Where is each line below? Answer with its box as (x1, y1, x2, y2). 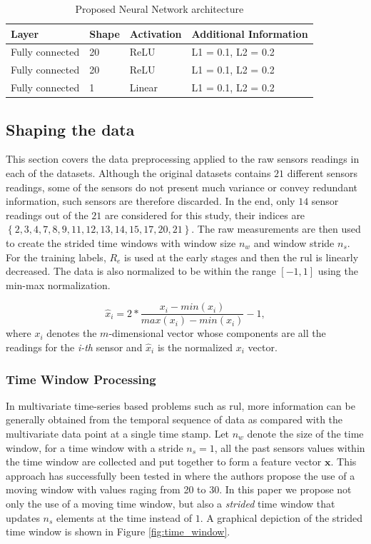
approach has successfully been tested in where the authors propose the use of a (6, 468, 355, 483)
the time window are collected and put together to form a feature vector (6, 454, 322, 469)
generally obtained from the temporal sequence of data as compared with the (6, 412, 343, 427)
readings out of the (6, 207, 88, 222)
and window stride (253, 235, 335, 250)
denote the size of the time (247, 426, 364, 441)
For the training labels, (6, 249, 106, 264)
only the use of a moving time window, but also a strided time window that (6, 495, 335, 510)
